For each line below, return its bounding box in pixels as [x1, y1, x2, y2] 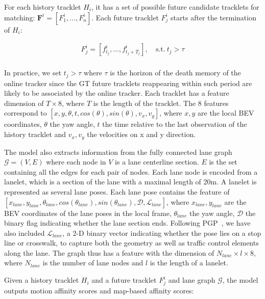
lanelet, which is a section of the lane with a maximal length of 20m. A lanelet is [4, 176, 257, 187]
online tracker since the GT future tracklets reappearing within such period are [4, 77, 252, 88]
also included [4, 227, 45, 238]
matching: [4, 12, 35, 22]
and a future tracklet [91, 275, 157, 285]
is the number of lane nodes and [42, 257, 143, 268]
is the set [209, 156, 237, 167]
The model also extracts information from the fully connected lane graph [4, 146, 232, 157]
